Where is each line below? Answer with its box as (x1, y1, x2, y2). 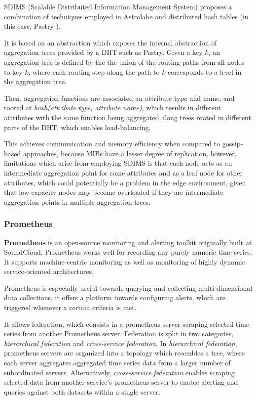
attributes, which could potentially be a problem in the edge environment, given (4, 177, 246, 187)
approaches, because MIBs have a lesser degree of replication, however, (23, 148, 237, 158)
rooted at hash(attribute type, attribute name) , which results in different (4, 102, 221, 113)
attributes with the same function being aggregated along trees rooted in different (4, 112, 251, 122)
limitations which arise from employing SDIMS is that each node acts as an (4, 158, 232, 168)
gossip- (222, 138, 243, 149)
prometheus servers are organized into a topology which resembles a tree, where (4, 348, 245, 358)
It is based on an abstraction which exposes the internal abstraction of (4, 37, 217, 47)
